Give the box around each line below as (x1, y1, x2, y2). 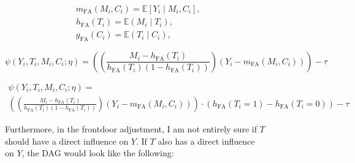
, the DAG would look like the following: (21, 146, 174, 159)
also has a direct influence (158, 134, 255, 147)
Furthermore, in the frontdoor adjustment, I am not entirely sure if (5, 122, 257, 135)
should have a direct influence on (5, 134, 129, 147)
